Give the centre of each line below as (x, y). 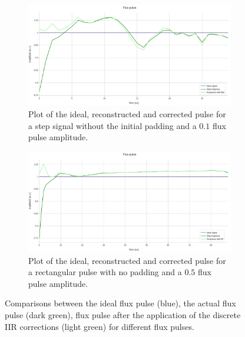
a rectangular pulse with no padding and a (105, 272)
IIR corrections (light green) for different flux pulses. (100, 326)
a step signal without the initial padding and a (112, 125)
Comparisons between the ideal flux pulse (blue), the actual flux (120, 303)
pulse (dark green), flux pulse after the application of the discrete (123, 315)
